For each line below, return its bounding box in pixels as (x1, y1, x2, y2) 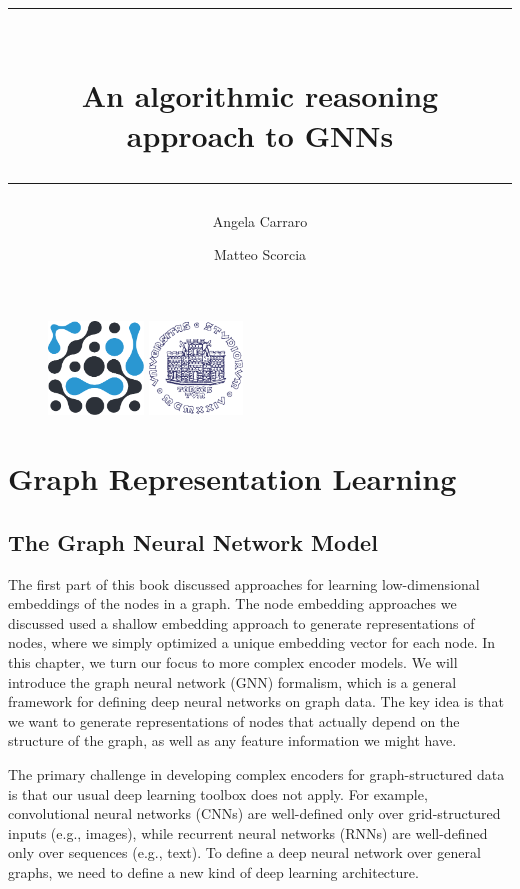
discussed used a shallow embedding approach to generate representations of (8, 612, 475, 633)
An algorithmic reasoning (81, 75, 439, 116)
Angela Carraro (212, 210, 308, 231)
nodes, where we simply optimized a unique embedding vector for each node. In (8, 632, 496, 653)
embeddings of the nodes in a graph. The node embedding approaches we (8, 593, 457, 614)
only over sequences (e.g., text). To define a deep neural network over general (8, 842, 481, 863)
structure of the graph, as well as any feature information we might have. (8, 730, 457, 751)
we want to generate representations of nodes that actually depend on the (8, 710, 460, 731)
